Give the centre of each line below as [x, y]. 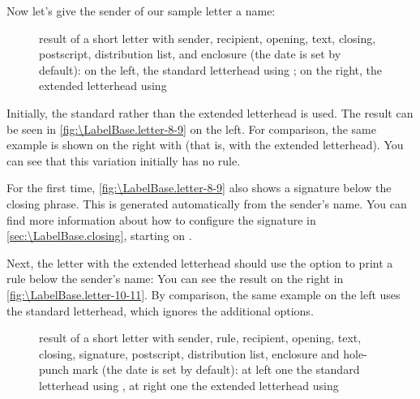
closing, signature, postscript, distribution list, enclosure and [189, 353]
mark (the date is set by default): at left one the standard [216, 369]
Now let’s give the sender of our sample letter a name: [141, 11]
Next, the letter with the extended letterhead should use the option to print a [200, 262]
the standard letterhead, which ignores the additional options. [160, 310]
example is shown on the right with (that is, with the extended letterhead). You [205, 145]
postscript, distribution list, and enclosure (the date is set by [190, 54]
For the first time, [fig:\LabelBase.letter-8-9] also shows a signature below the [199, 188]
